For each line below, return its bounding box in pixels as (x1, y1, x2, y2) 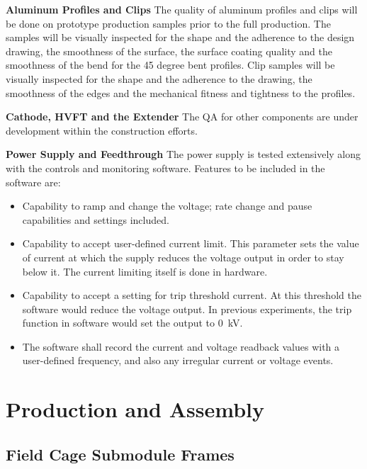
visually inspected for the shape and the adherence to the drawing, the (6, 71, 312, 86)
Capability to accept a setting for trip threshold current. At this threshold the (22, 288, 361, 303)
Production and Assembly (6, 395, 264, 424)
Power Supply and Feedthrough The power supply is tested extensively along (6, 147, 361, 162)
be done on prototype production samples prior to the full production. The (6, 16, 331, 30)
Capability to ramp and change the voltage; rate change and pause (22, 198, 312, 213)
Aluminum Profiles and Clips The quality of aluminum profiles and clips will (6, 2, 358, 16)
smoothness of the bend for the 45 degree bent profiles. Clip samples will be (6, 57, 335, 72)
